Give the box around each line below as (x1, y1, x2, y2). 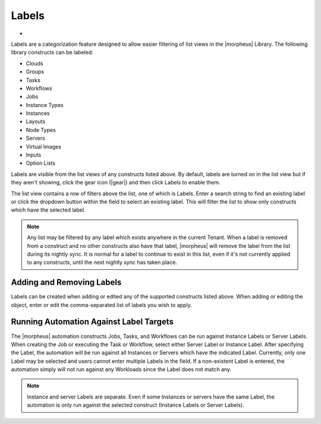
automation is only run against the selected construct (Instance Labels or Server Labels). (27, 401, 245, 409)
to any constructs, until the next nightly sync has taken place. (27, 259, 178, 266)
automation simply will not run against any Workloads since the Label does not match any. (11, 366, 232, 373)
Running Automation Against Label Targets (11, 317, 174, 327)
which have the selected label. (11, 206, 86, 213)
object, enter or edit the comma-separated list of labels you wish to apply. (11, 301, 193, 309)
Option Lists (26, 159, 56, 167)
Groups (26, 68, 45, 76)
